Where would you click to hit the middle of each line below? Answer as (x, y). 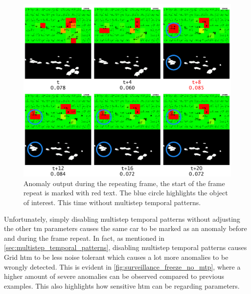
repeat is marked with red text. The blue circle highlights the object (126, 193)
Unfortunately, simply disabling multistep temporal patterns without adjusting (122, 219)
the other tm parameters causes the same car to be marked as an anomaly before (125, 228)
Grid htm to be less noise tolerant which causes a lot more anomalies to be (116, 257)
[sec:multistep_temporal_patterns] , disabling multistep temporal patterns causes (125, 247)
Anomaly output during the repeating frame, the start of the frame (124, 183)
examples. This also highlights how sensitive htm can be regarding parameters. (122, 285)
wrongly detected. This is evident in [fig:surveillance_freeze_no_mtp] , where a (122, 266)
